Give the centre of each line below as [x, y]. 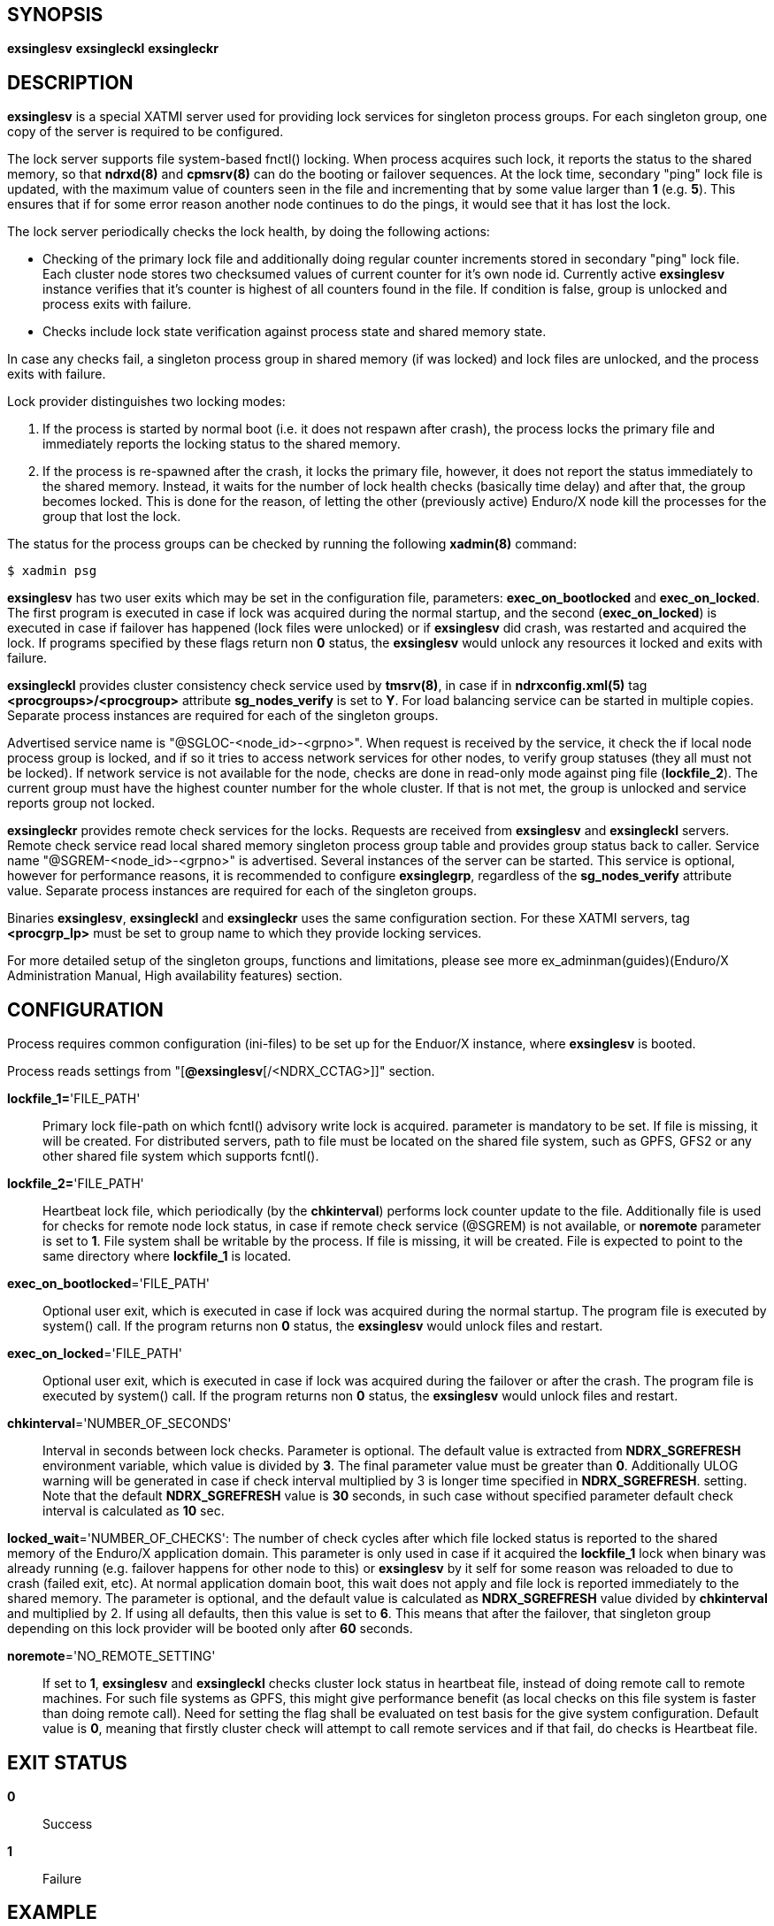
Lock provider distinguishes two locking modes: [146, 402]
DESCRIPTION [70, 82]
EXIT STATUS [67, 1762]
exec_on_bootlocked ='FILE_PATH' [109, 1284]
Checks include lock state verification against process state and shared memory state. [295, 332]
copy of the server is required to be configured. [146, 132]
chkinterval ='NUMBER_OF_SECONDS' [119, 1423]
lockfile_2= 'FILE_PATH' [76, 1184]
